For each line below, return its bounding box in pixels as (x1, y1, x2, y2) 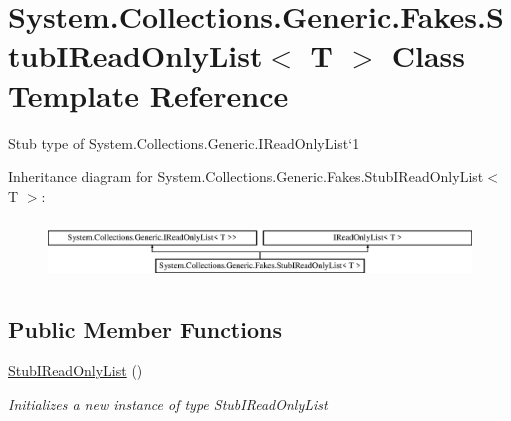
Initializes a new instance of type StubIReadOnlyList (8, 393, 328, 414)
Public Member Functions (8, 313, 282, 344)
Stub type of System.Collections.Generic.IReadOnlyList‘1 (8, 132, 360, 153)
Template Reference (8, 74, 289, 115)
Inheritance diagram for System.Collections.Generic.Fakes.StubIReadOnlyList (8, 166, 484, 187)
